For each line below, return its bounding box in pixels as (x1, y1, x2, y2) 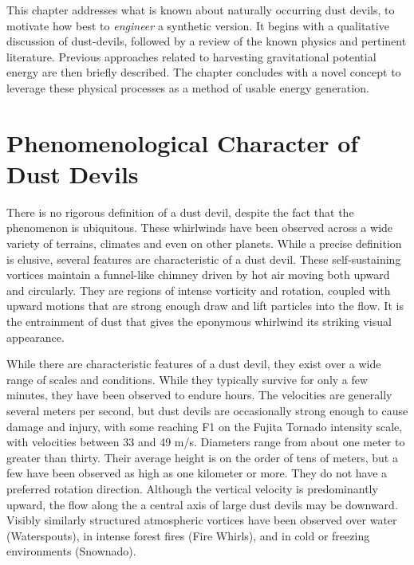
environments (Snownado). (6, 543, 136, 559)
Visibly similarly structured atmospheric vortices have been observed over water (6, 512, 397, 528)
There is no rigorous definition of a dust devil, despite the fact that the (6, 203, 354, 220)
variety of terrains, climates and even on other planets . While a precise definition (6, 235, 402, 252)
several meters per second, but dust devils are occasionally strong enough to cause (6, 402, 408, 418)
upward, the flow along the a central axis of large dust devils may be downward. (6, 496, 398, 512)
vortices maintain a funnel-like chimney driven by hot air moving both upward (6, 266, 390, 283)
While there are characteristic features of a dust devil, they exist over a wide (6, 355, 381, 372)
